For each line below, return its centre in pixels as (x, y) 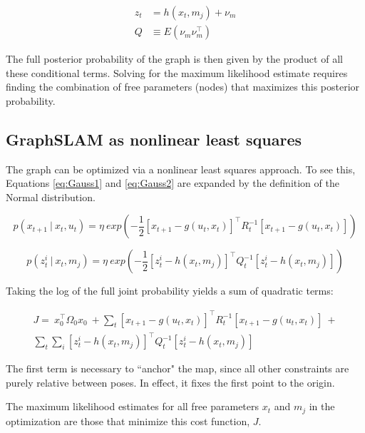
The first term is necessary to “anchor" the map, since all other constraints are (178, 368)
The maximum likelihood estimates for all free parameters (133, 406)
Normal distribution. (51, 197)
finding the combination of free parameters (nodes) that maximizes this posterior (183, 87)
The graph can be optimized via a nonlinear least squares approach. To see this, (181, 169)
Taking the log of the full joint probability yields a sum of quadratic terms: (170, 291)
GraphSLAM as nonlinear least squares (154, 139)
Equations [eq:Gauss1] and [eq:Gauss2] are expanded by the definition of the (173, 183)
